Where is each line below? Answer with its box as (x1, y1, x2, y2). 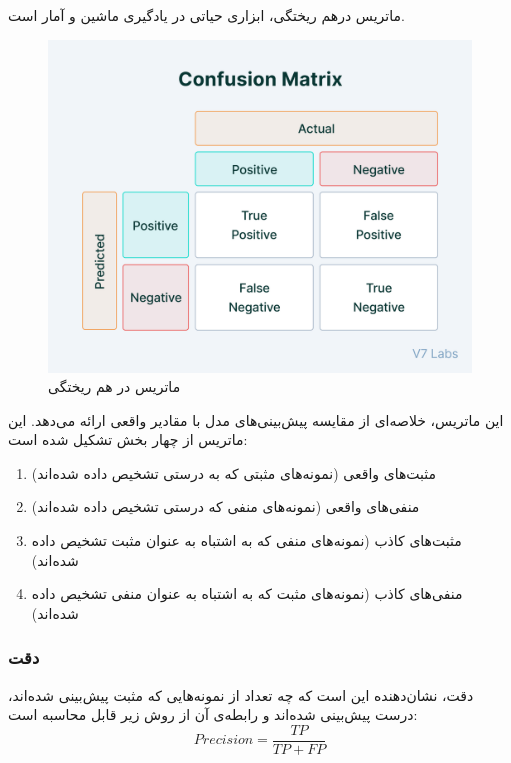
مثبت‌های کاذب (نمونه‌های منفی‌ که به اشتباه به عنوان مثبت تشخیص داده (31, 530, 462, 551)
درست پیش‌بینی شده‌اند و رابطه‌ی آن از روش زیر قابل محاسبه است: (8, 704, 418, 725)
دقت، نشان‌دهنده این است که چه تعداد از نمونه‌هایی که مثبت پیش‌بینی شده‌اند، (8, 684, 474, 705)
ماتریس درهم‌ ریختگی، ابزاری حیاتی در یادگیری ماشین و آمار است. (8, 5, 405, 25)
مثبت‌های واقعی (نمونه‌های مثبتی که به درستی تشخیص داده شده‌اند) (31, 462, 437, 483)
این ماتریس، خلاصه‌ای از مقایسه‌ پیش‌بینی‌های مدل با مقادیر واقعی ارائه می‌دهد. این (8, 409, 504, 430)
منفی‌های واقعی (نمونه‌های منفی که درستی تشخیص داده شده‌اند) (31, 496, 420, 517)
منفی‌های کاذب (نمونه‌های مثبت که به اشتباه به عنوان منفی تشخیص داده (31, 583, 463, 604)
